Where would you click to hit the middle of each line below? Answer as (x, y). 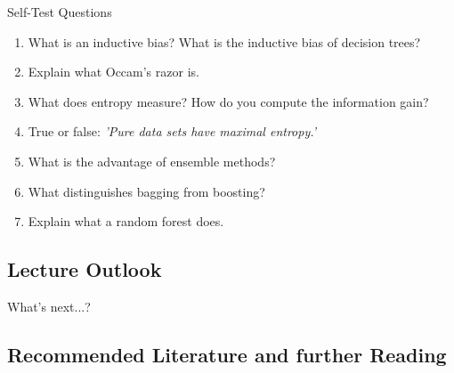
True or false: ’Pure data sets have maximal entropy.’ (172, 131)
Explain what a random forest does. (126, 221)
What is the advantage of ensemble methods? (152, 161)
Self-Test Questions (60, 12)
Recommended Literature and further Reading (227, 354)
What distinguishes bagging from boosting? (146, 191)
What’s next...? (49, 306)
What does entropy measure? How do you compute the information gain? (228, 101)
